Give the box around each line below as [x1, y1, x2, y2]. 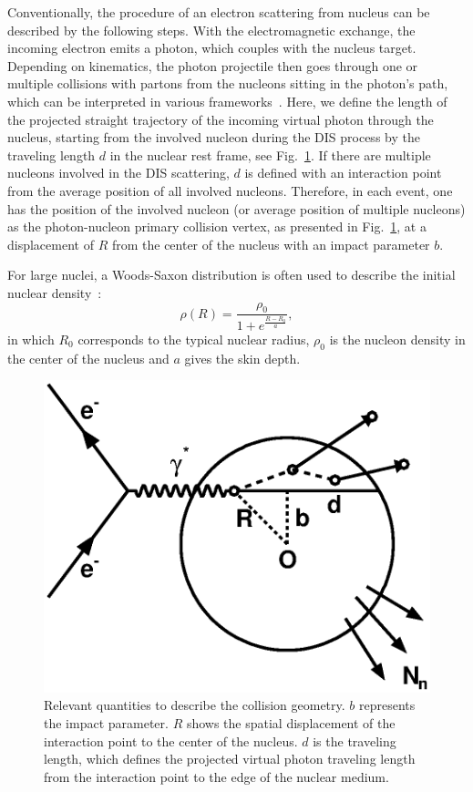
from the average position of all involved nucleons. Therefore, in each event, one [7, 180, 453, 200]
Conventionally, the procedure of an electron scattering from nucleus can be [7, 3, 430, 21]
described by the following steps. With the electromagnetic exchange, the [7, 20, 416, 39]
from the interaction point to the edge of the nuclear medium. [44, 766, 389, 786]
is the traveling [313, 731, 396, 750]
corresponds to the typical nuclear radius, [77, 329, 310, 348]
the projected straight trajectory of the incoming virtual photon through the [7, 109, 434, 129]
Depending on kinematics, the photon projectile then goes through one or [7, 56, 418, 75]
